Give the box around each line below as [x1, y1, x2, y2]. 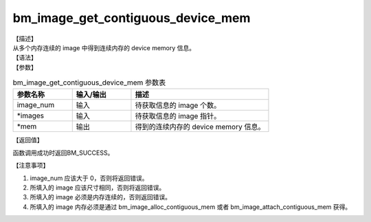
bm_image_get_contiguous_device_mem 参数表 [12, 78, 166, 87]
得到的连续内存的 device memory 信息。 [135, 122, 265, 132]
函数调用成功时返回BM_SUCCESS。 [12, 148, 114, 157]
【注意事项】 [12, 162, 49, 170]
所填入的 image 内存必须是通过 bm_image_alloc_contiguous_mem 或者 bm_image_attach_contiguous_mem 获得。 [30, 203, 352, 211]
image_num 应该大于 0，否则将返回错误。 [30, 174, 148, 182]
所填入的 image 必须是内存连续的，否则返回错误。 [30, 193, 172, 201]
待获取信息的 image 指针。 [135, 111, 221, 121]
